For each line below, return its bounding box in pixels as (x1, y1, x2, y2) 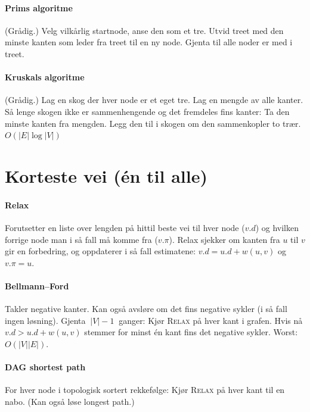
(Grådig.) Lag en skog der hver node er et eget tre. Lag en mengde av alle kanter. (5, 93, 303, 106)
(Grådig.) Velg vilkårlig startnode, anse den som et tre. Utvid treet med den (5, 24, 284, 36)
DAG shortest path (5, 361, 86, 373)
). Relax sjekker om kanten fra (169, 233, 280, 245)
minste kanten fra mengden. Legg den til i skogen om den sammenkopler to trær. (5, 117, 301, 129)
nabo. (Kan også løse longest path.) (5, 395, 135, 407)
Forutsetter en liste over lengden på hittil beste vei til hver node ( (5, 221, 245, 233)
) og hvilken (255, 221, 299, 233)
